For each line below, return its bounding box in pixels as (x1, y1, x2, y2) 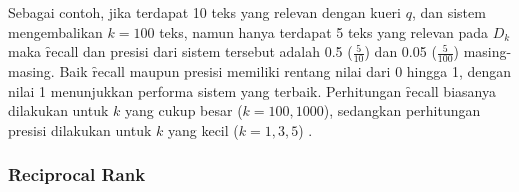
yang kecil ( (167, 119, 239, 140)
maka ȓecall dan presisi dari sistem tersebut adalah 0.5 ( (8, 41, 353, 62)
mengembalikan (8, 21, 103, 42)
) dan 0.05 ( (364, 41, 437, 62)
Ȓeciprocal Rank (8, 162, 146, 187)
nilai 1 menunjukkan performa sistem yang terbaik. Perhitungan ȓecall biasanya (8, 80, 496, 101)
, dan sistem (411, 2, 486, 22)
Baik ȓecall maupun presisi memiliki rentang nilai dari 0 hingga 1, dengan (59, 61, 512, 82)
